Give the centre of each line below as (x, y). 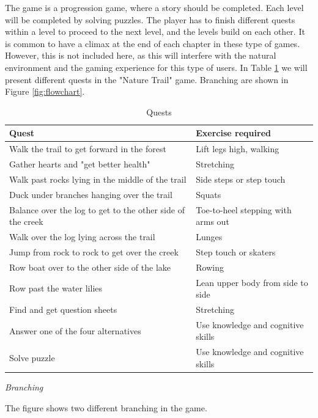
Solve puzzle (32, 358)
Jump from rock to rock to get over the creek (94, 251)
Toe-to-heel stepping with (244, 209)
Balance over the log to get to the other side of (97, 209)
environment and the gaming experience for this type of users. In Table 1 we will (156, 67)
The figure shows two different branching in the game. (106, 407)
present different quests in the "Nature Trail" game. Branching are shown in (147, 79)
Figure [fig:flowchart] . (45, 91)
